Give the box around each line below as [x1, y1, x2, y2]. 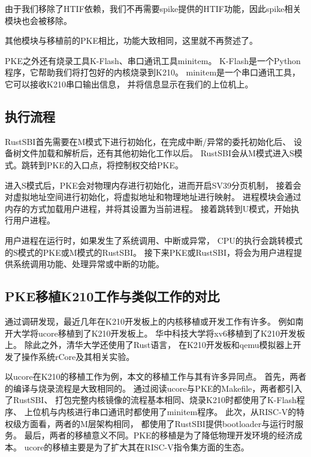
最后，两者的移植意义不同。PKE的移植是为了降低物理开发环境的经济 [24, 429, 294, 441]
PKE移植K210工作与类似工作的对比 [5, 287, 220, 305]
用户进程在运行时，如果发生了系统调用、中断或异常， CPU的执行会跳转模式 [5, 234, 303, 246]
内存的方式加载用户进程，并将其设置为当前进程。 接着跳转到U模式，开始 [5, 202, 291, 214]
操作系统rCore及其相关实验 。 [21, 350, 135, 362]
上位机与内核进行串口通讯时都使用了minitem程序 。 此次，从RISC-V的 [24, 405, 297, 418]
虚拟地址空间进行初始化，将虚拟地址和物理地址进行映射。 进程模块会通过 [13, 190, 301, 203]
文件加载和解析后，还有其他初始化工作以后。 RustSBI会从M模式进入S [21, 147, 294, 159]
